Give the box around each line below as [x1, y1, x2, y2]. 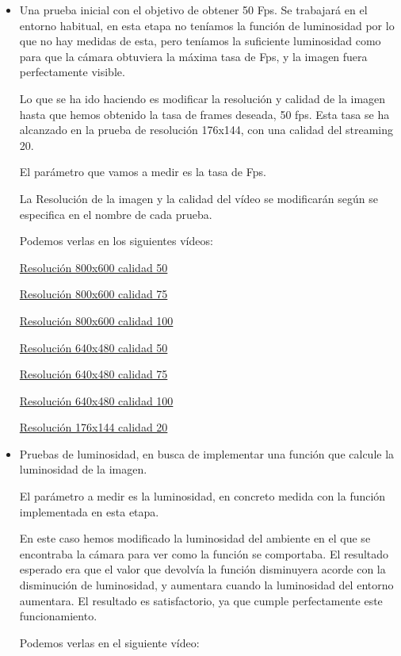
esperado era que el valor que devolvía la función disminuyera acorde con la [19, 561, 386, 577]
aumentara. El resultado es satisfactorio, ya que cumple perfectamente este [19, 592, 383, 608]
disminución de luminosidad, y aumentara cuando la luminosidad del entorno [19, 577, 394, 593]
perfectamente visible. [19, 63, 125, 80]
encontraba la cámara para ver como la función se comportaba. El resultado [19, 545, 389, 562]
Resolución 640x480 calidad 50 [19, 339, 168, 355]
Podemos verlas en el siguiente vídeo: [19, 634, 200, 650]
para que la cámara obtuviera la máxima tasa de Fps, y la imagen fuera [19, 48, 368, 64]
